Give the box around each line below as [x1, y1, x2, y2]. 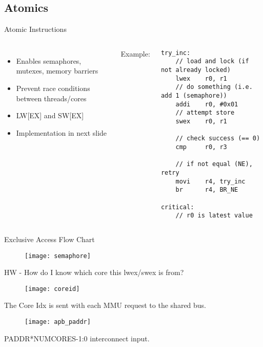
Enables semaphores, [16, 55, 82, 66]
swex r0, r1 [175, 118, 227, 125]
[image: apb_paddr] [25, 318, 91, 326]
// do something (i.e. [175, 83, 253, 91]
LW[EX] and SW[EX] [16, 110, 84, 121]
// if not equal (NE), [175, 160, 253, 168]
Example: [120, 48, 150, 59]
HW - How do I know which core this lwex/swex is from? [4, 267, 184, 278]
